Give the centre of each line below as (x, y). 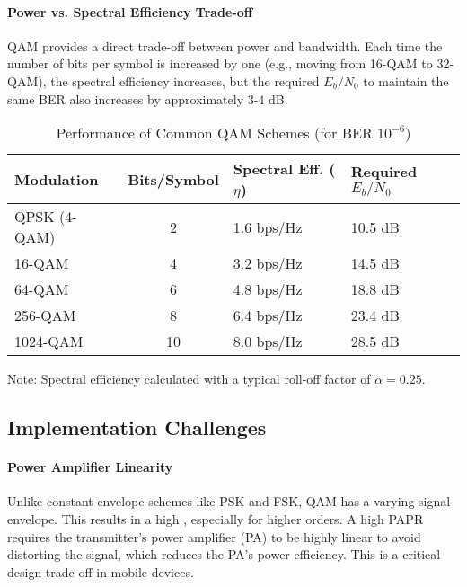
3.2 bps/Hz (268, 263)
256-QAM (45, 316)
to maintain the (406, 80)
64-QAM (42, 289)
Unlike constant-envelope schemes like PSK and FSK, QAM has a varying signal (229, 501)
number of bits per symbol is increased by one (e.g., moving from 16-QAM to (220, 63)
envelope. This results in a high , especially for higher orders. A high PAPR (216, 518)
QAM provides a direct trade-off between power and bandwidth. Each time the (225, 45)
